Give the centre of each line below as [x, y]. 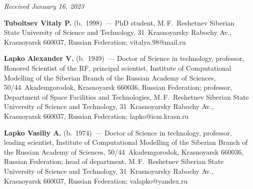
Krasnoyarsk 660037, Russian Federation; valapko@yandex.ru [96, 180]
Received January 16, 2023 [44, 6]
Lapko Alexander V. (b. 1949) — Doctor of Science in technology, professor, [124, 58]
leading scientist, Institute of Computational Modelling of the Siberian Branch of [126, 142]
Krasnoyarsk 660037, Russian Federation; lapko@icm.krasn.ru [96, 116]
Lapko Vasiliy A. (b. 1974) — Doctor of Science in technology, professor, [118, 132]
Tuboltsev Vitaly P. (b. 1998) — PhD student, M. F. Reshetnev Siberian [119, 22]
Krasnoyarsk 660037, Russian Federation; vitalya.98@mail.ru [95, 41]
